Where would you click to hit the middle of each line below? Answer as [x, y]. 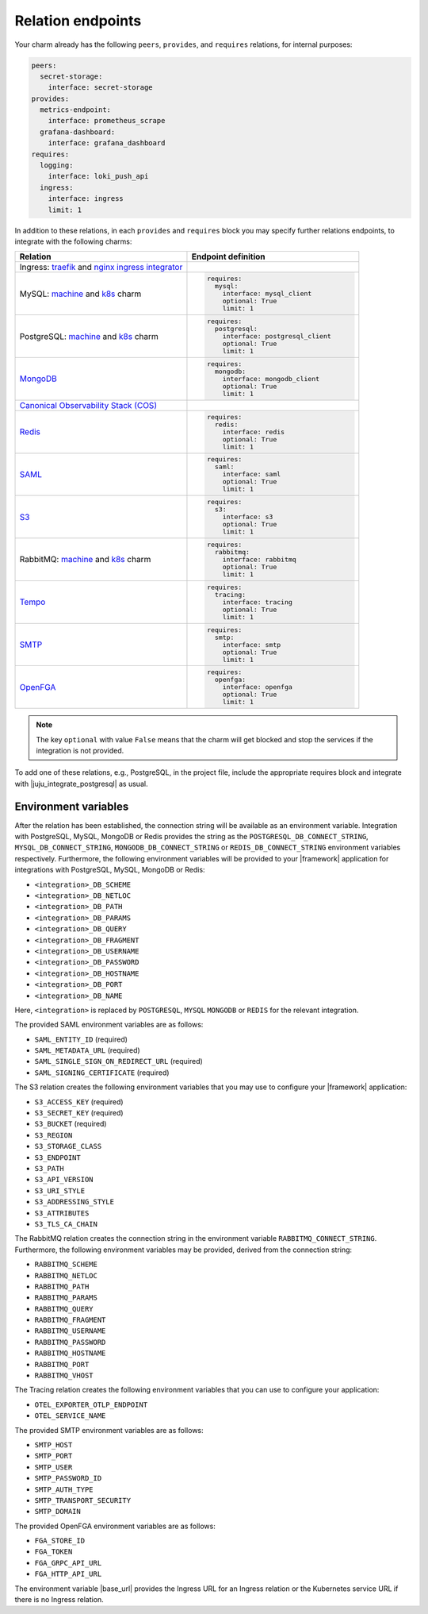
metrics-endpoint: [75, 110]
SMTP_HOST [53, 1445]
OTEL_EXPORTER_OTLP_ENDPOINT [91, 1404]
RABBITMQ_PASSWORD [70, 1342]
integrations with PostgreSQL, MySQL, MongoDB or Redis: [110, 870]
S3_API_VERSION [64, 1180]
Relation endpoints [78, 21]
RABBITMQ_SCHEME [66, 1265]
